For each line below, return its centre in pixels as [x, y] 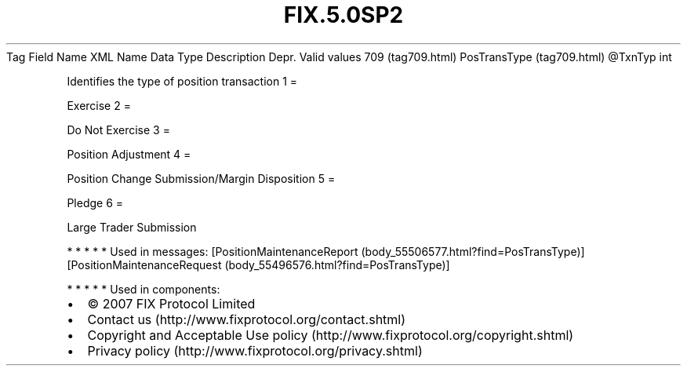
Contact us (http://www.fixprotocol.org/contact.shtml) [247, 319]
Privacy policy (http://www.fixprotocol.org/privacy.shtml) [255, 350]
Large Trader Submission [132, 227]
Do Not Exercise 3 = [118, 129]
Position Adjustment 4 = [129, 154]
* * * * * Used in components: [144, 289]
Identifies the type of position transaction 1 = [182, 81]
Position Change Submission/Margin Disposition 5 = [201, 178]
